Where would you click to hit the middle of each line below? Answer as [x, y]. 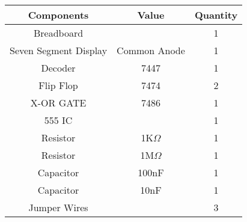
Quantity [216, 15]
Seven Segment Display [59, 50]
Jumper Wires [58, 207]
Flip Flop [58, 85]
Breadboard [58, 33]
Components [58, 15]
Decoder [58, 68]
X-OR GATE [58, 103]
